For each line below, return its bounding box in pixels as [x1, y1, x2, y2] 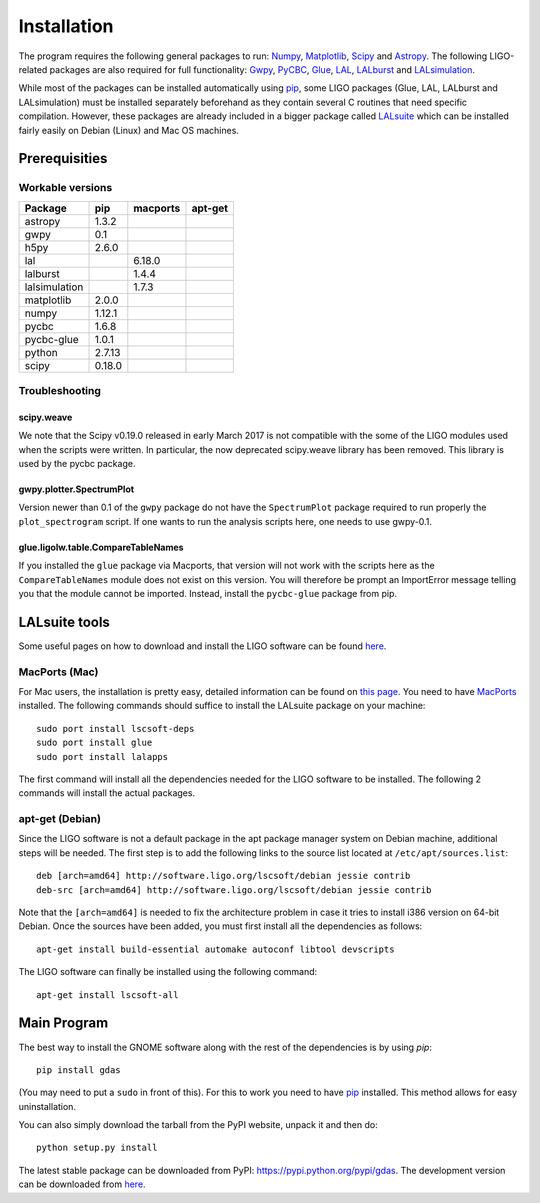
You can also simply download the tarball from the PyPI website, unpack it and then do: [18, 1119, 379, 1131]
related [18, 63, 48, 75]
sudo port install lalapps [36, 751, 169, 762]
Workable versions [18, 181, 113, 195]
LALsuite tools [18, 613, 110, 630]
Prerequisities [18, 150, 108, 167]
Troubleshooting [18, 384, 102, 398]
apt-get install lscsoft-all [36, 989, 179, 1000]
